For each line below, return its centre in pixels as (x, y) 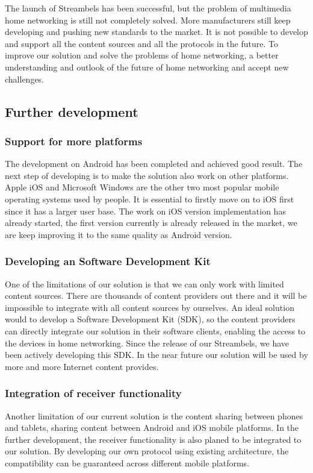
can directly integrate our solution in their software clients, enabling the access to (155, 330)
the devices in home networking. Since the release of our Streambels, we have (147, 343)
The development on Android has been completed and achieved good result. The (154, 164)
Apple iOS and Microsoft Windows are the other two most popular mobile (142, 187)
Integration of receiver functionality (93, 393)
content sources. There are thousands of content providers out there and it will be (156, 296)
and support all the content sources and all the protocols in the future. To (141, 43)
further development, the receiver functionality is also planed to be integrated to (153, 439)
